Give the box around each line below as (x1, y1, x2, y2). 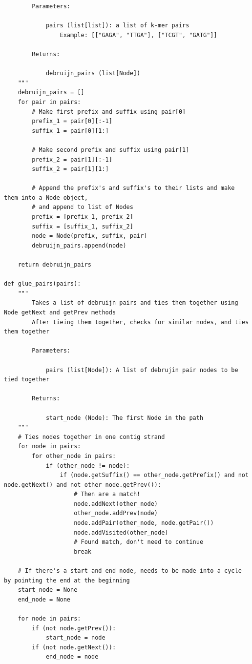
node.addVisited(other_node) (74, 529, 168, 536)
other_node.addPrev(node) (74, 510, 158, 517)
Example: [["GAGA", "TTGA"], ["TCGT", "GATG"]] (60, 31, 217, 39)
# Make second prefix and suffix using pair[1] (32, 146, 189, 153)
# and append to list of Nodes (32, 204, 133, 211)
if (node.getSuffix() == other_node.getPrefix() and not (60, 472, 249, 479)
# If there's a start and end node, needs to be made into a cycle (18, 567, 242, 575)
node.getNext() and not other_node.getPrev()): (4, 481, 162, 488)
